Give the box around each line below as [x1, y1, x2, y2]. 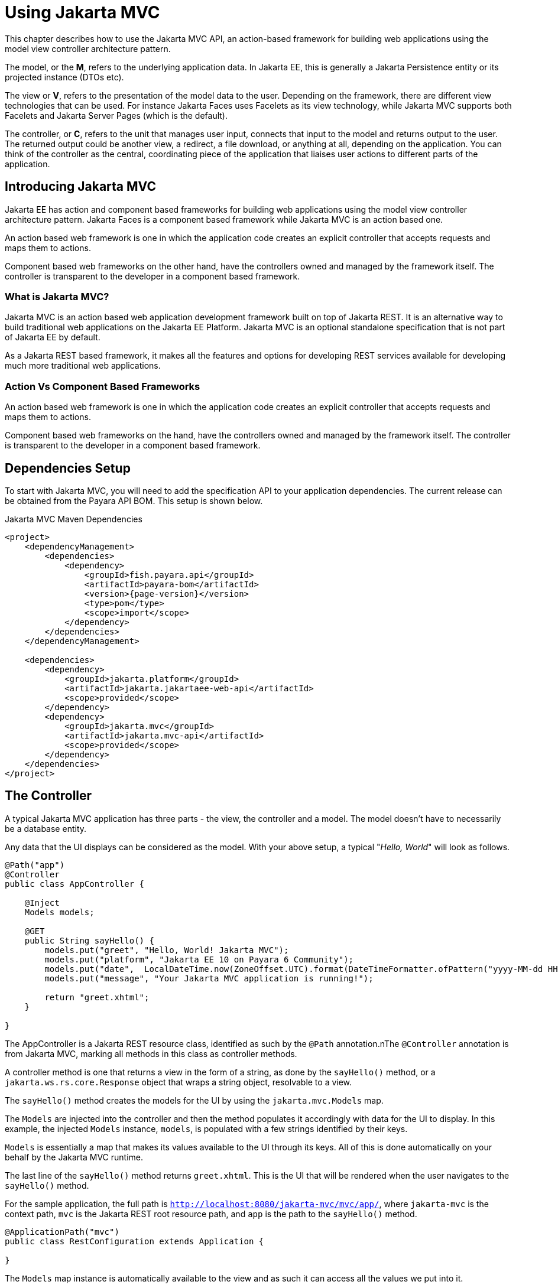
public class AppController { [5, 879, 145, 889]
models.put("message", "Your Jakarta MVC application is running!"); [44, 973, 374, 983]
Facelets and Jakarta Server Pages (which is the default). [5, 110, 228, 121]
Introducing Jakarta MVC [5, 179, 156, 194]
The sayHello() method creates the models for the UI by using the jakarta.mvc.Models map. [5, 1095, 384, 1105]
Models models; [24, 907, 95, 917]
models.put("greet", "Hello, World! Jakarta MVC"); [44, 945, 289, 955]
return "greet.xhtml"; [44, 992, 150, 1002]
